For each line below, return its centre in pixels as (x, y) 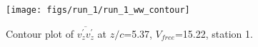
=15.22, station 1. (214, 33)
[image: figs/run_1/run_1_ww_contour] (98, 10)
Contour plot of (40, 33)
